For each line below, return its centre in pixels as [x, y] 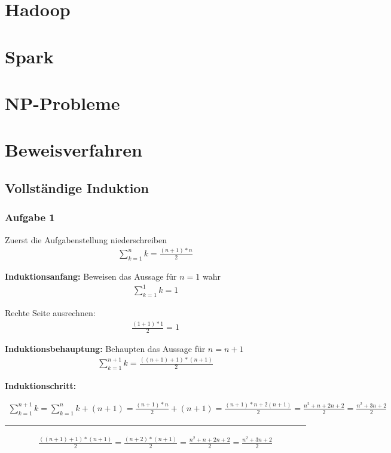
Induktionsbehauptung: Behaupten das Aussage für [105, 349]
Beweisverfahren [74, 150]
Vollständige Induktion [77, 187]
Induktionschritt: [41, 385]
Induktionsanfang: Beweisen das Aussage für [91, 276]
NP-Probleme [62, 102]
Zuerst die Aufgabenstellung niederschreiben [86, 239]
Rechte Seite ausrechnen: [50, 313]
